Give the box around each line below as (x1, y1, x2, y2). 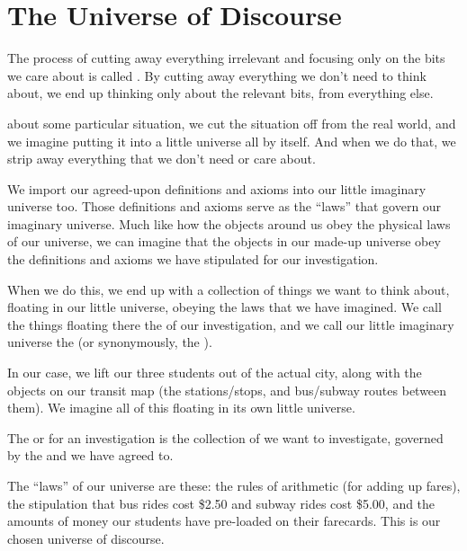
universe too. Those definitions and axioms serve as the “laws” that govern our (7, 197, 442, 216)
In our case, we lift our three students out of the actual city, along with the (7, 363, 422, 382)
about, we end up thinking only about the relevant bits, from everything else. (7, 84, 434, 102)
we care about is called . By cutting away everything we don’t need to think (7, 66, 427, 84)
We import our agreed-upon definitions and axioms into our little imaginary (7, 179, 427, 198)
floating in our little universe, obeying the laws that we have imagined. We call (7, 298, 442, 316)
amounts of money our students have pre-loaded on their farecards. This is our (7, 511, 441, 530)
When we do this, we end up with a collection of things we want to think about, (7, 280, 450, 298)
